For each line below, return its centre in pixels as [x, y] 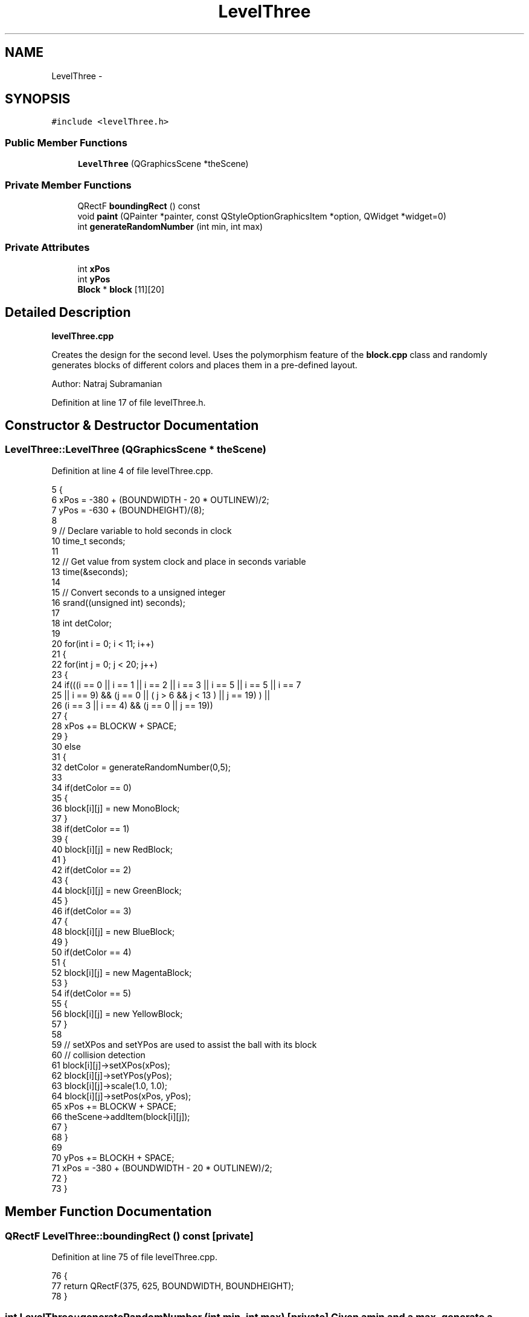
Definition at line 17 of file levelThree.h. [129, 402]
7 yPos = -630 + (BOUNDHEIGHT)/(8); [128, 510]
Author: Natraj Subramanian [107, 383]
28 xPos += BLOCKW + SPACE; [114, 726]
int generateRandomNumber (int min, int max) [170, 226]
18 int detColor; [82, 623]
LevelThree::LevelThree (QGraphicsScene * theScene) [136, 450]
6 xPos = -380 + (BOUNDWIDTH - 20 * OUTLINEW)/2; [160, 499]
